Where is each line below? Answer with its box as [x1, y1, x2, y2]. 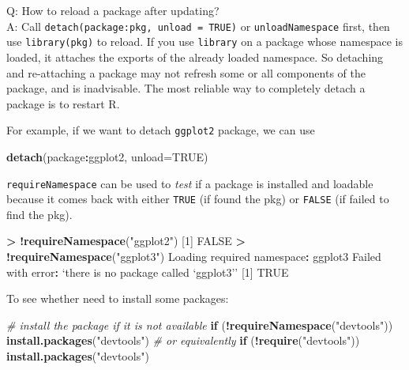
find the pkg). [6, 206, 73, 222]
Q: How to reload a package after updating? [6, 2, 220, 18]
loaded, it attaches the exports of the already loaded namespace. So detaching [6, 48, 384, 65]
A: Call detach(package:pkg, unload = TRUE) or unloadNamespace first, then [6, 17, 390, 34]
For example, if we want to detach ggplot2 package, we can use [6, 122, 315, 138]
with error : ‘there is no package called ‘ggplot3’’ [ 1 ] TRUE [6, 263, 289, 280]
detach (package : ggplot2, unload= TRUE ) [6, 148, 208, 164]
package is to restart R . [6, 95, 120, 111]
